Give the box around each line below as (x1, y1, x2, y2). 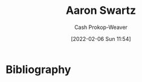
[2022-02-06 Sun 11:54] (71, 35, 131, 42)
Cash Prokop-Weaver (74, 24, 128, 31)
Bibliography (5, 63, 71, 76)
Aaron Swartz (65, 4, 137, 17)
